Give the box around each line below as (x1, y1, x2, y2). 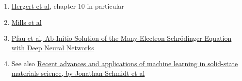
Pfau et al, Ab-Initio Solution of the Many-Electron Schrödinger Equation (11, 33, 232, 43)
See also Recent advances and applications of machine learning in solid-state (11, 58, 238, 69)
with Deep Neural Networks (11, 42, 94, 52)
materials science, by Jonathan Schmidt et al (11, 68, 145, 78)
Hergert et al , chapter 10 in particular (11, 1, 124, 11)
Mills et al (11, 17, 42, 27)
